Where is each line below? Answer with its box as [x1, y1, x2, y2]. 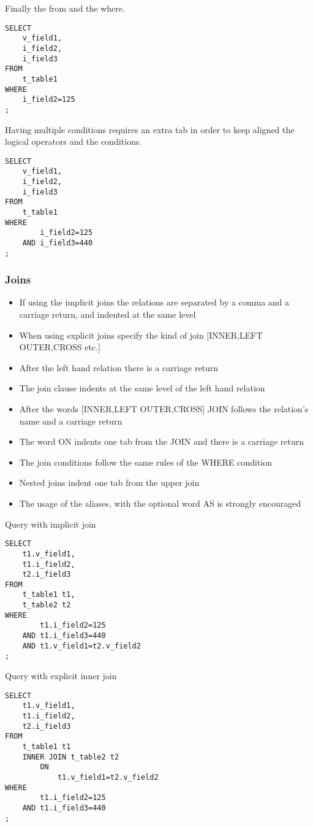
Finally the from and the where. [5, 2, 125, 14]
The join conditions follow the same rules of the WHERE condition [19, 455, 273, 468]
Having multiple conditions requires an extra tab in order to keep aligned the [5, 123, 295, 136]
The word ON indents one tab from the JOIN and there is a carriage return [19, 435, 304, 448]
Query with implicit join [5, 517, 96, 530]
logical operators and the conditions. [5, 135, 142, 148]
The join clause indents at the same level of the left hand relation [19, 382, 265, 394]
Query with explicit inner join [5, 669, 117, 682]
